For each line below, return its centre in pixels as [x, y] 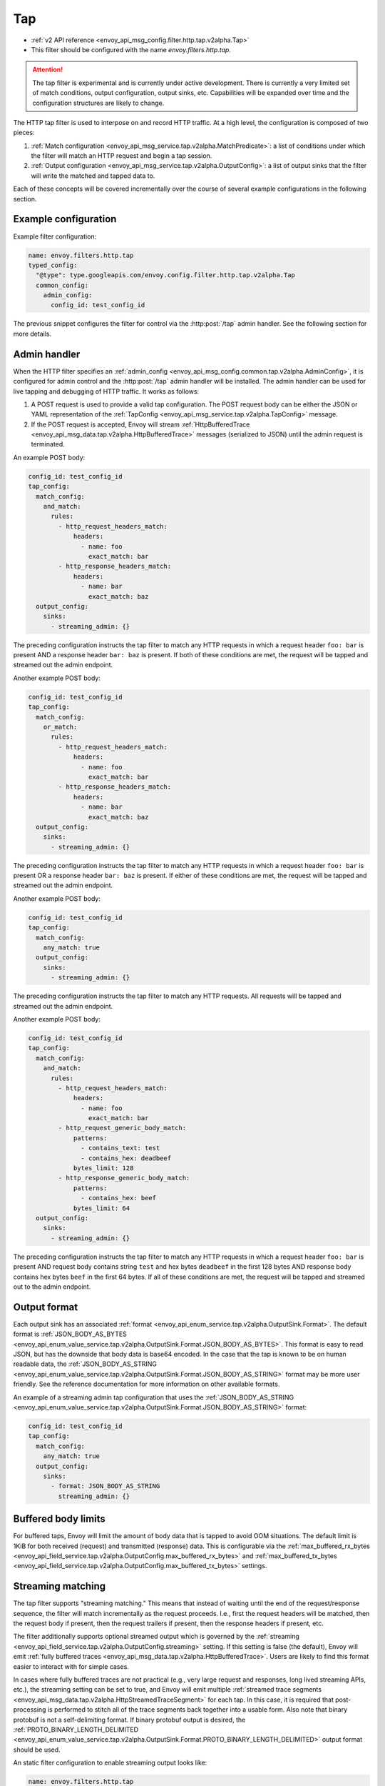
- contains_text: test [120, 1148]
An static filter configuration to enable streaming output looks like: [110, 1763]
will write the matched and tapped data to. [93, 176]
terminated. [48, 444]
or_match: [60, 727]
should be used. [37, 1750]
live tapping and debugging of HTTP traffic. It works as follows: [106, 391]
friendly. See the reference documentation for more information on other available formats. [147, 1384]
